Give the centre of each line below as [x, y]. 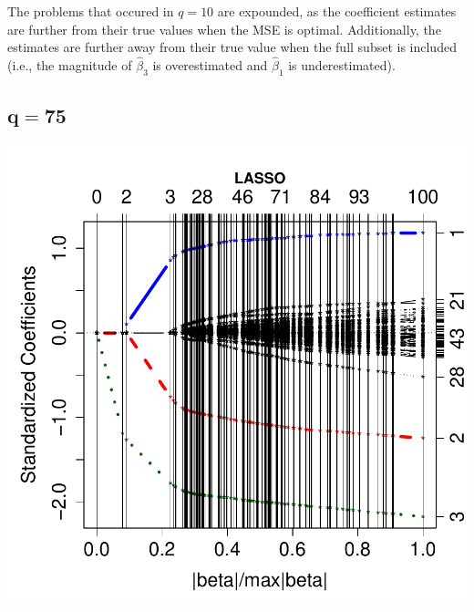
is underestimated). [342, 65]
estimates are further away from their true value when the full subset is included [232, 47]
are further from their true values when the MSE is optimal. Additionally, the [224, 29]
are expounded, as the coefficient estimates [337, 11]
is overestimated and [210, 65]
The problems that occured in [91, 11]
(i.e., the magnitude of [70, 65]
